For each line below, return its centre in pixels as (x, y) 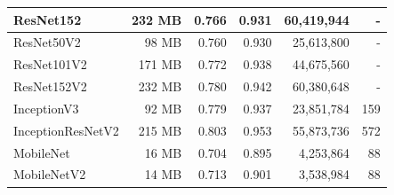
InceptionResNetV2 (66, 130)
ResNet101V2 (50, 64)
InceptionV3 (46, 108)
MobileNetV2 (50, 174)
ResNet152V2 (50, 86)
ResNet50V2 (47, 42)
